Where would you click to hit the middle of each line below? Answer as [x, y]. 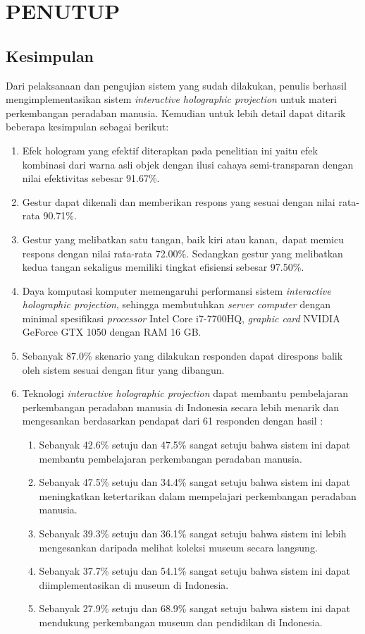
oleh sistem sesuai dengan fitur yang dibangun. [123, 369]
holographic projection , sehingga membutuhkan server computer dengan [177, 304]
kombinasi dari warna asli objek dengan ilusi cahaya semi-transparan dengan [188, 164]
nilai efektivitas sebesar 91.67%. [91, 178]
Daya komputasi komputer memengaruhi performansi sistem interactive [177, 290]
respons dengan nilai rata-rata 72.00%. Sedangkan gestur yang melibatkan [182, 253]
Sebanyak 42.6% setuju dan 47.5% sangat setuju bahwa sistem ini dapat [194, 445]
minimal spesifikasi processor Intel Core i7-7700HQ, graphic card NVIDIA [181, 318]
